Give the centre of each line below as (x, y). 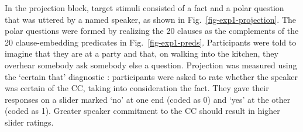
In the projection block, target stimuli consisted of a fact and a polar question (144, 8)
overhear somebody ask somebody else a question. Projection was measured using (151, 65)
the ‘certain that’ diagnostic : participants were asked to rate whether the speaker (151, 76)
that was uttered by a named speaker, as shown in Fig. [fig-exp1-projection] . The (151, 19)
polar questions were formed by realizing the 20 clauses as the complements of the (152, 31)
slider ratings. (29, 122)
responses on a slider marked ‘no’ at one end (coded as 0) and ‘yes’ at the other (148, 99)
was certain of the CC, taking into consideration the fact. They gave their (137, 88)
